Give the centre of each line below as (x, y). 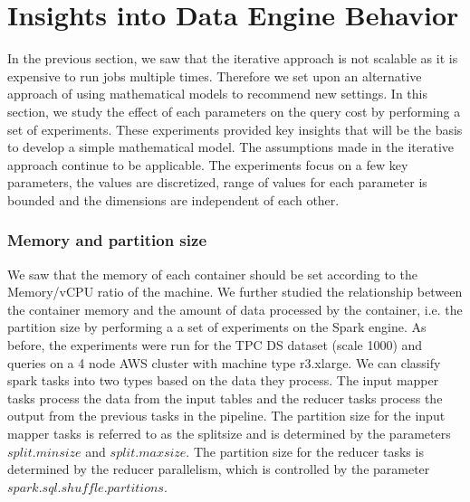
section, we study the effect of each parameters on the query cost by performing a (234, 111)
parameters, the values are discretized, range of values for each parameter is (217, 182)
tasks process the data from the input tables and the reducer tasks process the (225, 398)
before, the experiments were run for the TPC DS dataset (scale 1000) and (215, 345)
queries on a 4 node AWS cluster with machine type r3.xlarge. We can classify (224, 362)
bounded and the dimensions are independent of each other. (173, 199)
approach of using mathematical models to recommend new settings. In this (217, 94)
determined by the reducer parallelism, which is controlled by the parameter (219, 469)
